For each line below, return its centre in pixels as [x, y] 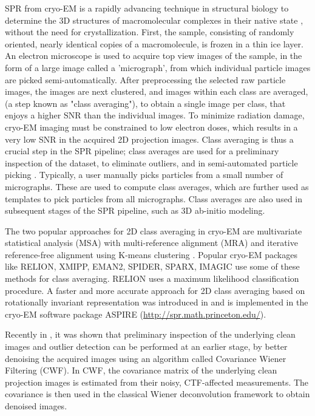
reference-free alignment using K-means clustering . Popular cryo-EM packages [151, 254]
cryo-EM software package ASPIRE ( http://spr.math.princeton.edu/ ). [136, 314]
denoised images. [36, 406]
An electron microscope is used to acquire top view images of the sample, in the [154, 56]
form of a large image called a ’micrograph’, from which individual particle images [158, 67]
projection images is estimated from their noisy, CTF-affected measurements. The [157, 382]
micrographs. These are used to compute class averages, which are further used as [157, 186]
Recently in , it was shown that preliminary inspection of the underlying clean [150, 334]
